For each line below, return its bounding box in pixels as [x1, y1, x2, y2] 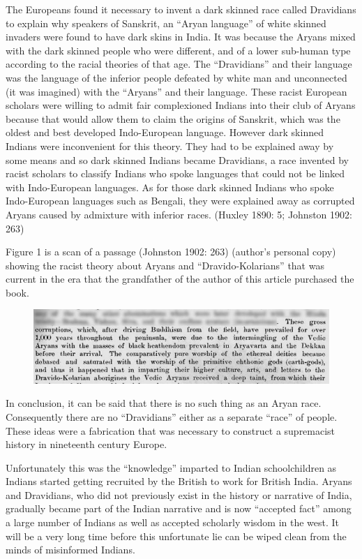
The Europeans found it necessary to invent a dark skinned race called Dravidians [6, 2, 356, 16]
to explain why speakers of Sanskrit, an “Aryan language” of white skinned [6, 15, 326, 30]
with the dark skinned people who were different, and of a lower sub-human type [6, 43, 351, 57]
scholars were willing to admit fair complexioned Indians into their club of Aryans [6, 98, 356, 112]
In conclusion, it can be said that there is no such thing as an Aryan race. [6, 396, 322, 410]
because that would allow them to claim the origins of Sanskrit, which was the [6, 111, 340, 126]
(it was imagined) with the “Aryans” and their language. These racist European [6, 84, 347, 98]
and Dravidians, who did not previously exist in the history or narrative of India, [6, 487, 352, 502]
